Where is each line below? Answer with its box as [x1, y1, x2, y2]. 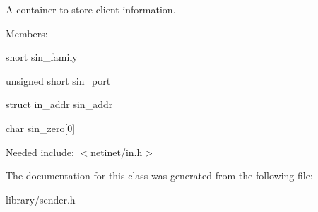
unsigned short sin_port [6, 73, 111, 88]
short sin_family [6, 49, 78, 64]
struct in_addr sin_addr [6, 97, 113, 112]
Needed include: [6, 144, 74, 159]
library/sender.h [6, 192, 76, 206]
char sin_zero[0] [6, 120, 76, 135]
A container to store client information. [6, 2, 176, 16]
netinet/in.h [90, 144, 143, 159]
